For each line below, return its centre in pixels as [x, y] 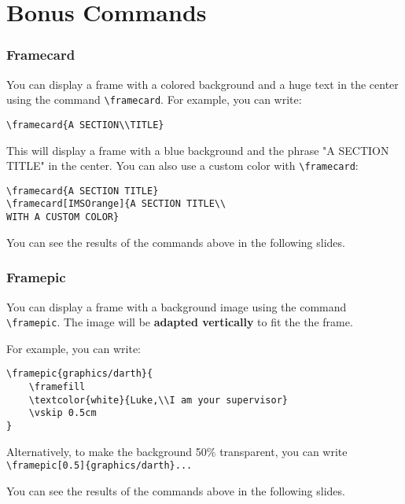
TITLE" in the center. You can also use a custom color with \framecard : [182, 166]
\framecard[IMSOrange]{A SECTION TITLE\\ [116, 204]
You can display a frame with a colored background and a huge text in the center [202, 84]
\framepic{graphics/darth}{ [80, 374]
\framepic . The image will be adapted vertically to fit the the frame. [180, 322]
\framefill [57, 387]
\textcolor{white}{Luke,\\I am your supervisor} [158, 400]
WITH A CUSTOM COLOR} [63, 217]
